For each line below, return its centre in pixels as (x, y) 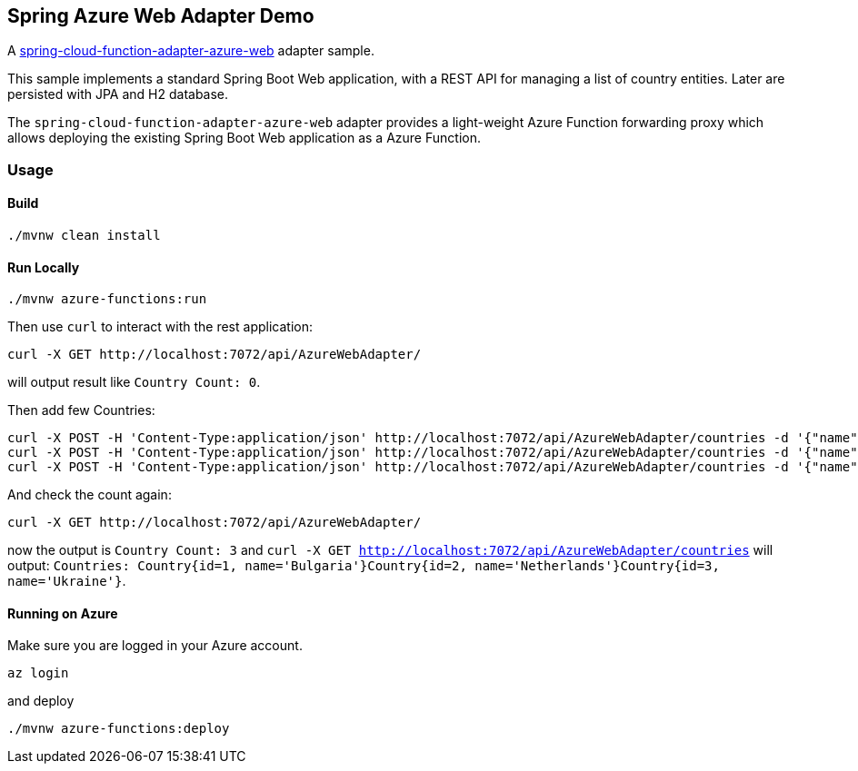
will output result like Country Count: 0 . (134, 382)
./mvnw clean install (84, 236)
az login (38, 673)
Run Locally (44, 267)
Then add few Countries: (81, 410)
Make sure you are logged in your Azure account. (155, 646)
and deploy (41, 701)
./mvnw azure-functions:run (107, 299)
